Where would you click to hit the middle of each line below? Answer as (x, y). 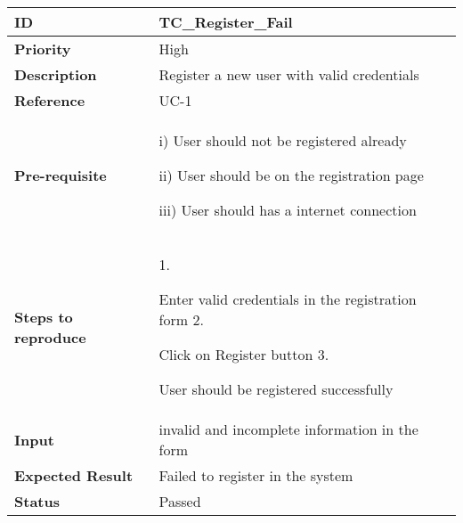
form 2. (181, 319)
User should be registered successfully (276, 389)
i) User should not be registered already (283, 140)
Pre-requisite (61, 175)
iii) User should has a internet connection (288, 210)
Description (56, 74)
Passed (180, 501)
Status (37, 501)
